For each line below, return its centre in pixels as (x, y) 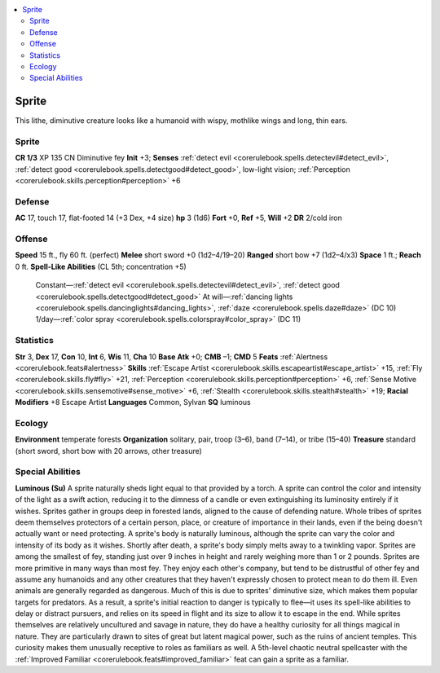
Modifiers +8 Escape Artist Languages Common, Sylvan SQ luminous (133, 402)
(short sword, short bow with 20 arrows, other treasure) (109, 451)
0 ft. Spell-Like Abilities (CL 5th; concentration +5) (101, 266)
